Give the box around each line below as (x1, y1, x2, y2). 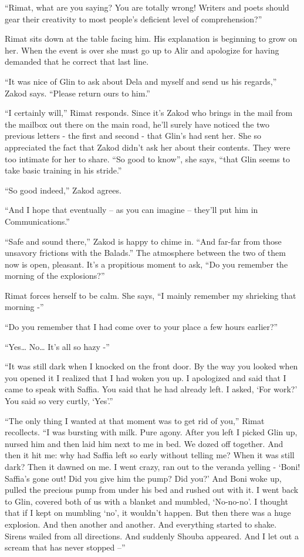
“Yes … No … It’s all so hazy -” (5, 340, 110, 352)
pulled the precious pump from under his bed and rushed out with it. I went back (5, 483, 299, 496)
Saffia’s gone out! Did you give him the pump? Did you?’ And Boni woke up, (5, 472, 282, 484)
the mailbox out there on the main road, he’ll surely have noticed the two (5, 118, 269, 130)
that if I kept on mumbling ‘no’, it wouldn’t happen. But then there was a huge (5, 506, 291, 519)
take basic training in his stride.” (5, 164, 122, 176)
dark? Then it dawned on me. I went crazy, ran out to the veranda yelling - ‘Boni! (5, 461, 300, 472)
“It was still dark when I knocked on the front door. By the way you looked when (5, 360, 298, 372)
